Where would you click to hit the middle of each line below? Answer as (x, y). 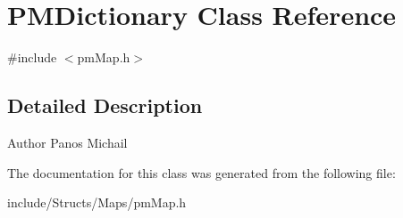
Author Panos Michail (67, 142)
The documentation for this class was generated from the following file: (201, 172)
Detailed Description (105, 105)
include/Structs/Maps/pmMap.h (97, 202)
